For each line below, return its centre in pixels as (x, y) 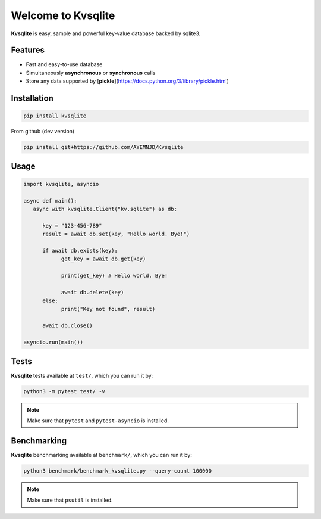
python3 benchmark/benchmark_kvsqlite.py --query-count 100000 (118, 470)
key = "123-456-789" (72, 226)
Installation (32, 98)
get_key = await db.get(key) (103, 259)
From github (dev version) (43, 132)
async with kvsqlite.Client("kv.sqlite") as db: (105, 209)
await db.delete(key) (92, 292)
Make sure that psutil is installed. (70, 500)
